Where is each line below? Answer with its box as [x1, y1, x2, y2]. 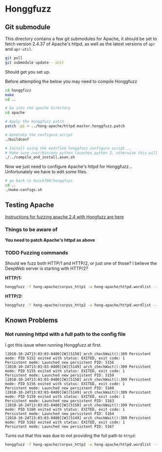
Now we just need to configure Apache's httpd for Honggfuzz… [5, 164, 133, 169]
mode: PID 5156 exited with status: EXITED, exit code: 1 [5, 381, 125, 386]
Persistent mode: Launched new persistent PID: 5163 [5, 398, 114, 403]
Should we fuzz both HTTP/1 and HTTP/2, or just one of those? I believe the [5, 260, 157, 267]
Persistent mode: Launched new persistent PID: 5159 [5, 372, 114, 378]
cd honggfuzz [5, 88, 32, 93]
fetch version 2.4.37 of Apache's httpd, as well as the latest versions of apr [5, 41, 156, 47]
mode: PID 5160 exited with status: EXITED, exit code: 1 [5, 407, 125, 412]
